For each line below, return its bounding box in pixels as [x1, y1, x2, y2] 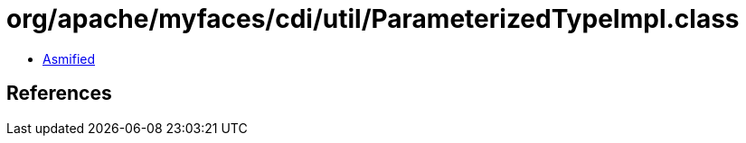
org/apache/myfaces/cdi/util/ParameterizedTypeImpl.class [6, 4, 740, 34]
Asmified [42, 50, 96, 67]
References [6, 82, 112, 105]
